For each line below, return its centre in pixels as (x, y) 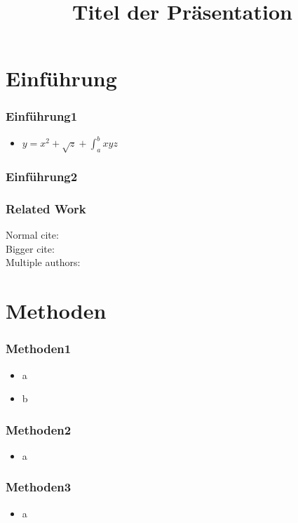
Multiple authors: (43, 262)
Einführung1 (42, 116)
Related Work (46, 208)
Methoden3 (39, 487)
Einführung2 (42, 176)
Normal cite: (32, 235)
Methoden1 (39, 349)
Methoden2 (39, 429)
